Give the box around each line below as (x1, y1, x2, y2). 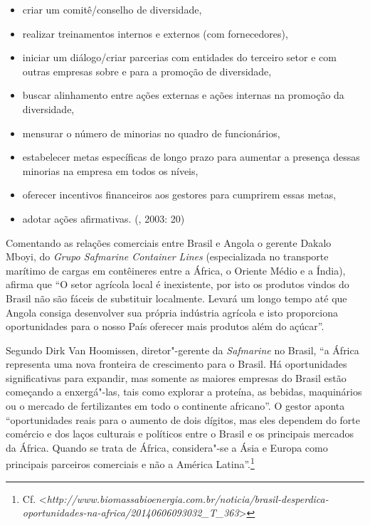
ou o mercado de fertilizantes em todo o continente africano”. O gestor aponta (6, 398, 345, 413)
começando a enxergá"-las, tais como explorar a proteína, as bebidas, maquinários (6, 384, 362, 399)
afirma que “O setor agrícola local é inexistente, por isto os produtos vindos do (6, 277, 349, 292)
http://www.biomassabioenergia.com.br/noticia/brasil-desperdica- (46, 491, 329, 506)
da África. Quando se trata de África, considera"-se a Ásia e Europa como (6, 440, 328, 455)
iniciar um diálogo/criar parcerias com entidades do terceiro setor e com (22, 50, 337, 65)
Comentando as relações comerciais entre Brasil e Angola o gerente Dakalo (6, 235, 332, 250)
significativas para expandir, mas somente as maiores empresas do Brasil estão (6, 370, 347, 385)
